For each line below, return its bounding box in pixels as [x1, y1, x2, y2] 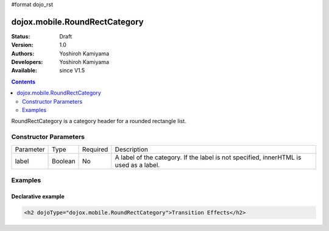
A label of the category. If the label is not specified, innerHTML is [115, 153, 302, 162]
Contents [11, 78, 36, 85]
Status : [11, 32, 30, 40]
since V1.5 [59, 67, 85, 74]
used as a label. [115, 160, 160, 169]
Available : [11, 67, 38, 74]
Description [115, 145, 149, 154]
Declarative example [11, 193, 65, 200]
